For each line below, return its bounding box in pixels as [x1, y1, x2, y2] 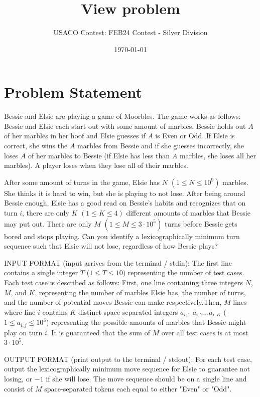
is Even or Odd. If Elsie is [155, 130, 235, 141]
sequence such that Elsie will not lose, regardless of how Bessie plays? [4, 241, 218, 251]
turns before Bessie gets [164, 218, 237, 229]
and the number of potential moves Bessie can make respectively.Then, [4, 297, 222, 307]
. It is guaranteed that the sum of [47, 327, 150, 337]
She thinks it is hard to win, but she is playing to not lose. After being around [4, 187, 245, 198]
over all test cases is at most [161, 327, 248, 337]
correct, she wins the [4, 140, 68, 151]
